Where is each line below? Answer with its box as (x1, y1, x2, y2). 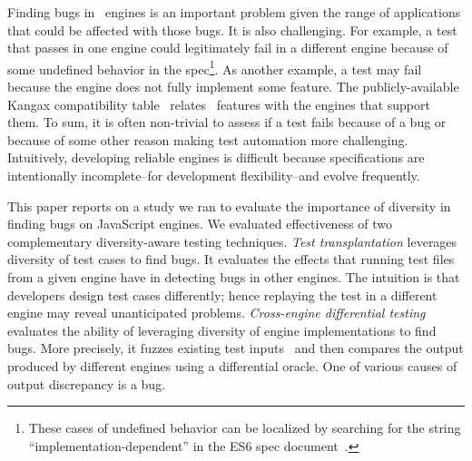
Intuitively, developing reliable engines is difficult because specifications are (7, 148, 425, 167)
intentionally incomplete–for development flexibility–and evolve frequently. (7, 166, 420, 184)
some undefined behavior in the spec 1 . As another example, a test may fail (7, 56, 422, 78)
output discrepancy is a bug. (7, 374, 166, 393)
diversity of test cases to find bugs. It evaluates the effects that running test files (7, 250, 455, 269)
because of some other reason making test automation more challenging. (7, 130, 408, 149)
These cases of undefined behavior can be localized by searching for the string (28, 418, 461, 437)
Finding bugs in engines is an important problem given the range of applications (7, 3, 461, 21)
